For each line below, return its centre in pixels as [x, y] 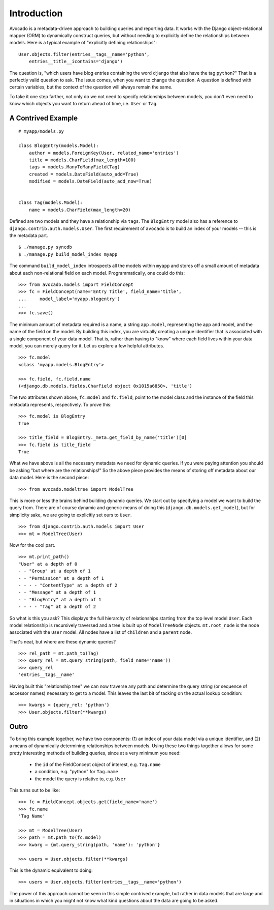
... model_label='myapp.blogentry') [69, 299]
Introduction [36, 13]
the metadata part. [29, 235]
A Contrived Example [44, 118]
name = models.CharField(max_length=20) [80, 210]
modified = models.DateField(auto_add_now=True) [90, 181]
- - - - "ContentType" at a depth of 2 [68, 585]
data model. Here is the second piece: [49, 478]
